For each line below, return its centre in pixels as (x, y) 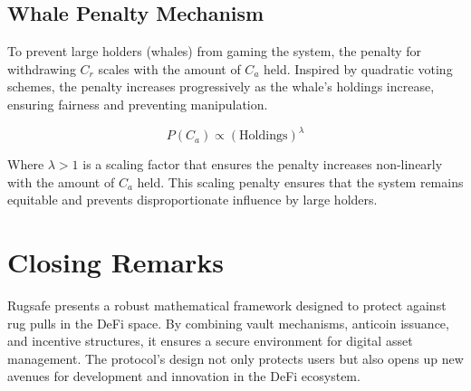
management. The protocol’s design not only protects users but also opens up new (235, 358)
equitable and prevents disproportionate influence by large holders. (192, 200)
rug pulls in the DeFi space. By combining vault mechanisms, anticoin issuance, (228, 323)
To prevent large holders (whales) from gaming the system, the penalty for (215, 51)
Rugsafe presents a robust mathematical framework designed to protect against (227, 305)
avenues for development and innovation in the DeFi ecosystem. (184, 376)
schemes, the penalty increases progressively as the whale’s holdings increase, (221, 86)
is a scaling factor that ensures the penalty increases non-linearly (263, 164)
